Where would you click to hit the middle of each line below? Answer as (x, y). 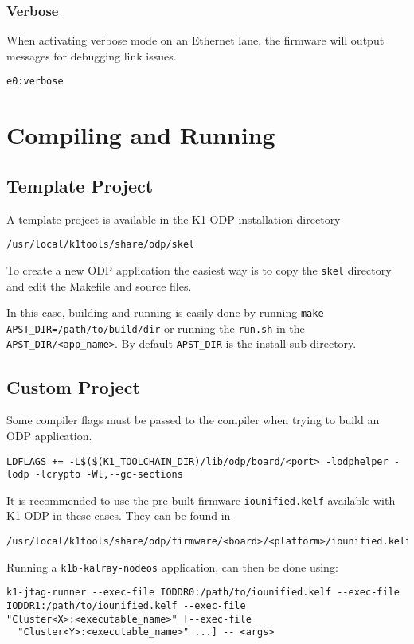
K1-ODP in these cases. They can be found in (119, 515)
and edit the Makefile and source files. (99, 285)
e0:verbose (35, 82)
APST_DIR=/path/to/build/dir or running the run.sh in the (156, 328)
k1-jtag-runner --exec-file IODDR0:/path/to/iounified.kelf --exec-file (203, 593)
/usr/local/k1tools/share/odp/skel (101, 245)
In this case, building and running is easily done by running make (165, 312)
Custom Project (73, 386)
